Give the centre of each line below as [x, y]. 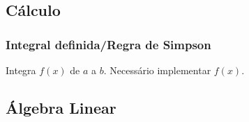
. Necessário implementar [157, 70]
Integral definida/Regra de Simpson [108, 44]
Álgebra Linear [61, 107]
